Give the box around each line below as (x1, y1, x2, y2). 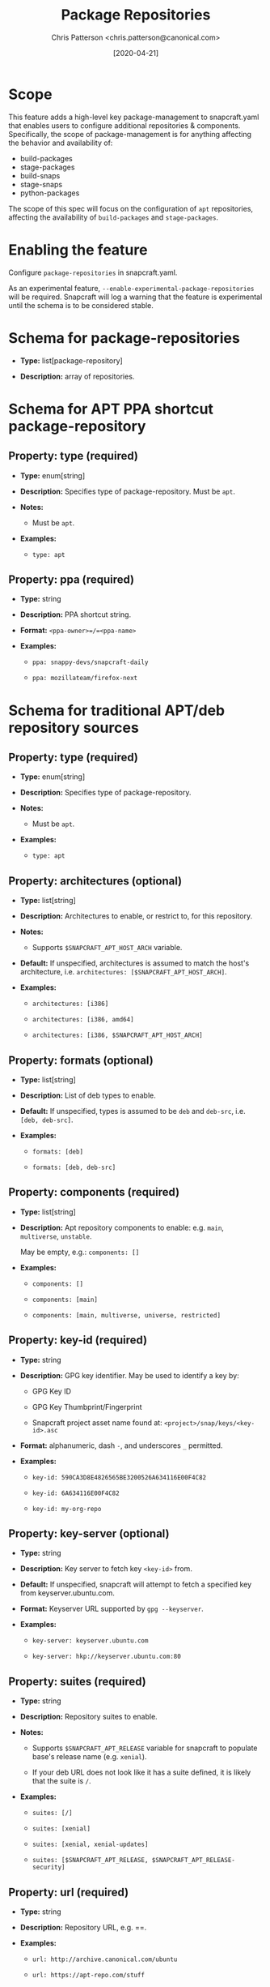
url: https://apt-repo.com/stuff (32, 1972, 146, 1980)
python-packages (19, 188, 80, 198)
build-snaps (19, 170, 61, 180)
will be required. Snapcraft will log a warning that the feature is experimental (8, 292, 263, 302)
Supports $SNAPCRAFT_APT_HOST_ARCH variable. (32, 943, 183, 953)
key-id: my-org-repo (32, 1505, 102, 1513)
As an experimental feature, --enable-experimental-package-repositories (8, 283, 255, 293)
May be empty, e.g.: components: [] (19, 1247, 140, 1257)
